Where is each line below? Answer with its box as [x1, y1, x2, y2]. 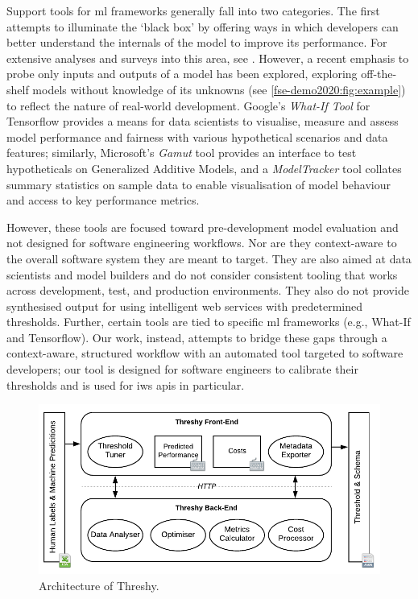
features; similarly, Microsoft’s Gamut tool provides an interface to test [6, 144, 357, 161]
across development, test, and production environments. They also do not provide [6, 282, 409, 299]
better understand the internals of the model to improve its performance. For [6, 34, 387, 51]
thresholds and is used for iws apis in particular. [6, 376, 245, 393]
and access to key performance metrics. [6, 192, 200, 209]
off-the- [361, 65, 397, 82]
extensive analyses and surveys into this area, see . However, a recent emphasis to [6, 49, 409, 66]
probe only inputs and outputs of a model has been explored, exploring [6, 65, 358, 82]
